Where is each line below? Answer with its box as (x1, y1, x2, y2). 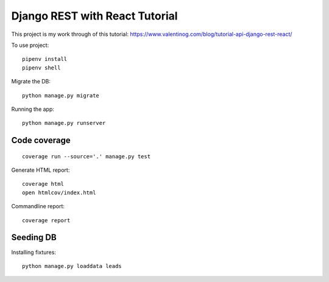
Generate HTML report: (11, 166, 70, 174)
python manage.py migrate (22, 92, 100, 99)
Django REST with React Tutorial (11, 9, 178, 23)
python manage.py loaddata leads (22, 263, 122, 269)
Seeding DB (11, 232, 57, 243)
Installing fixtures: (11, 249, 56, 256)
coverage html (22, 180, 64, 188)
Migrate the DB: (11, 78, 51, 85)
